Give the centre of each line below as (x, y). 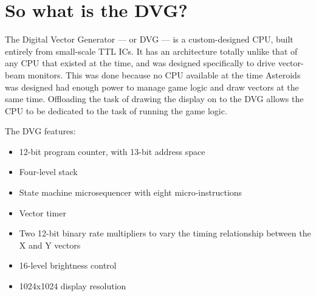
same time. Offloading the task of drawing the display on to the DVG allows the (154, 99)
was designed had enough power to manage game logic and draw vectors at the (152, 87)
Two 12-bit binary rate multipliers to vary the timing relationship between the (165, 233)
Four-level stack (48, 172)
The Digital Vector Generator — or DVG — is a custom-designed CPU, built (149, 39)
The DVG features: (40, 131)
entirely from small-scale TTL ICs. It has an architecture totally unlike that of (151, 51)
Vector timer (43, 212)
